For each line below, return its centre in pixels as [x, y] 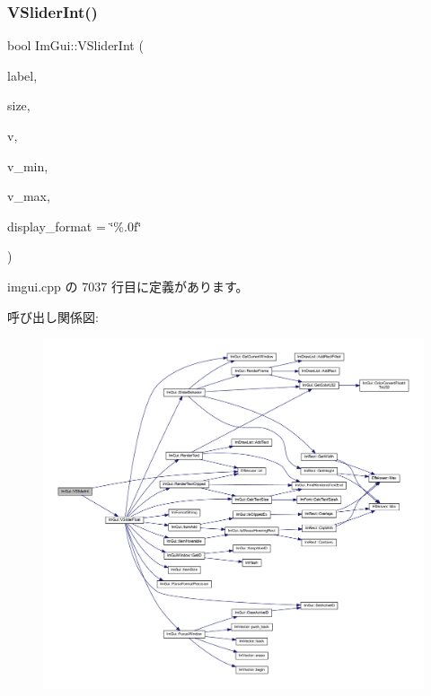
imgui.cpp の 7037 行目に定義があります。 [128, 286]
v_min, [28, 165]
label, [22, 75]
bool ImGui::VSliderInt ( [75, 45]
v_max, [29, 196]
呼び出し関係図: [53, 316]
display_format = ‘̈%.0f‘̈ [75, 226]
